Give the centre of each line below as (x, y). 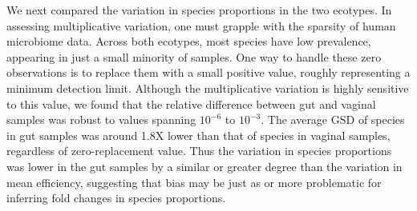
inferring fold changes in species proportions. (116, 198)
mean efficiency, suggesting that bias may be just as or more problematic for (194, 182)
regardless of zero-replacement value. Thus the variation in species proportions (199, 151)
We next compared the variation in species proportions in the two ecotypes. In (199, 10)
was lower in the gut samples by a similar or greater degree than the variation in (204, 166)
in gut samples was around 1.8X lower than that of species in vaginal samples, (198, 135)
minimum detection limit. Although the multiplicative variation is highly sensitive (208, 88)
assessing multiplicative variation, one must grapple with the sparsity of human (201, 25)
